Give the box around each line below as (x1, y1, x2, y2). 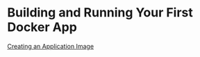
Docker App (7, 19, 78, 35)
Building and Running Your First (7, 5, 193, 21)
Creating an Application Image (7, 42, 94, 50)
